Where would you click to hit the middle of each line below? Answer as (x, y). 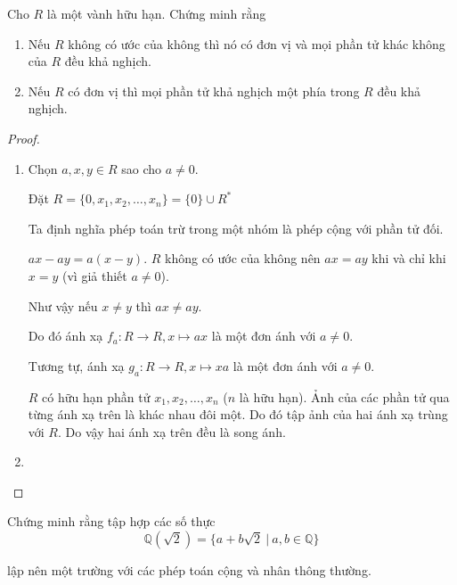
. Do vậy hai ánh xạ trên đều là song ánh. (172, 431)
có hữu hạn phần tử (96, 396)
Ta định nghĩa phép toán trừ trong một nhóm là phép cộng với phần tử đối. (236, 228)
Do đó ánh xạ (65, 336)
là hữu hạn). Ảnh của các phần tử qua (344, 396)
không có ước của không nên (243, 258)
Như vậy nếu (63, 305)
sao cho (142, 168)
